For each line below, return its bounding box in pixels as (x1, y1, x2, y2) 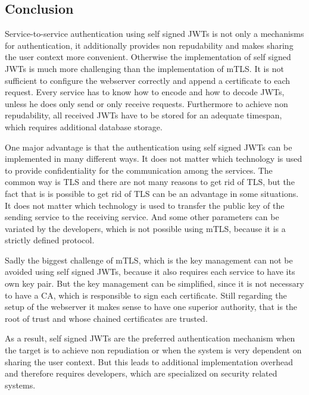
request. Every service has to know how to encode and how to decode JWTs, (5, 86, 285, 98)
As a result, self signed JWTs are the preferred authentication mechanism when (5, 332, 295, 344)
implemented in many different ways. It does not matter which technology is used (5, 152, 302, 165)
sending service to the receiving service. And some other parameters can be (5, 211, 279, 223)
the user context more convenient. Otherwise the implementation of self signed (5, 51, 291, 63)
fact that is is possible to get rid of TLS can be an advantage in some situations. (5, 187, 299, 199)
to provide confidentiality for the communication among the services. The (5, 164, 273, 176)
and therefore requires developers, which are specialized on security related (5, 367, 277, 380)
